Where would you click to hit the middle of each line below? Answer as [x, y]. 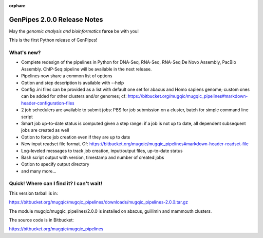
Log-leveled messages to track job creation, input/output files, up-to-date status [102, 151]
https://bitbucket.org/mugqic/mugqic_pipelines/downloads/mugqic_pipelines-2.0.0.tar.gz [99, 202]
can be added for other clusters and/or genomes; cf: [74, 96]
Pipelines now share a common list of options [67, 76]
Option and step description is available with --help [73, 83]
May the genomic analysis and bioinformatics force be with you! [74, 31]
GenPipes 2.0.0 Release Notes [56, 19]
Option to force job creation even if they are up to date [76, 137]
